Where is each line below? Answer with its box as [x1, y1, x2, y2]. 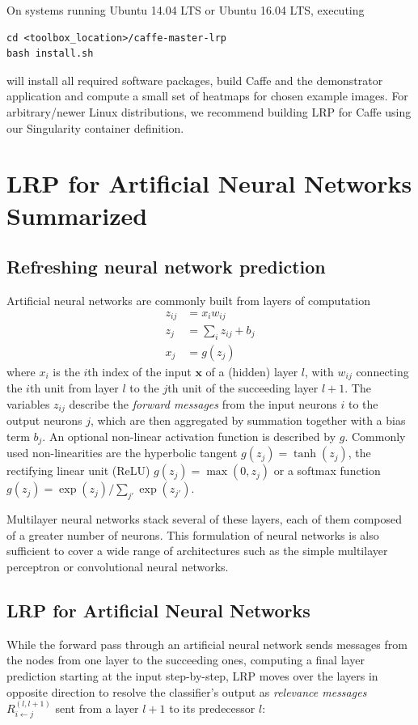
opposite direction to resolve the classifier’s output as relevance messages [6, 683, 367, 700]
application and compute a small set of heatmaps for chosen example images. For [6, 87, 408, 104]
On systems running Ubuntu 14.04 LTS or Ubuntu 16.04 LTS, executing [6, 2, 365, 18]
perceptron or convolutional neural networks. [6, 558, 229, 574]
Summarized [6, 198, 148, 231]
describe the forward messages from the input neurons [69, 395, 337, 412]
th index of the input [87, 362, 192, 379]
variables [6, 395, 50, 412]
